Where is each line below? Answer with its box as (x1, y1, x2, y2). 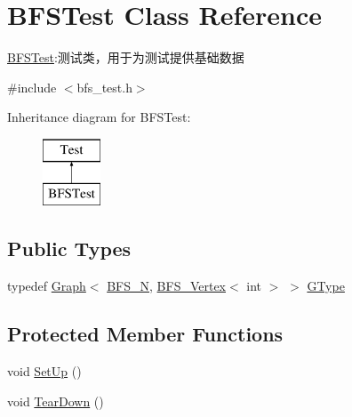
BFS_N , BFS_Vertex (107, 277, 227, 295)
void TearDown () (7, 391, 104, 410)
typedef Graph (7, 277, 86, 295)
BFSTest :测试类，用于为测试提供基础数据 (7, 48, 244, 67)
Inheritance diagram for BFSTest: (7, 108, 191, 126)
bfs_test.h (76, 77, 132, 96)
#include (7, 77, 57, 96)
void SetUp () (7, 362, 82, 381)
